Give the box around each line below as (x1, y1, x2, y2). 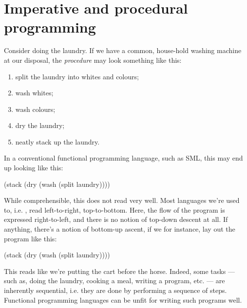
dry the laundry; (15, 120, 65, 130)
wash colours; (15, 104, 56, 114)
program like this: (4, 233, 57, 243)
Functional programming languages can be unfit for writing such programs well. (4, 294, 242, 305)
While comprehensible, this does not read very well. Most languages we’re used (4, 195, 240, 205)
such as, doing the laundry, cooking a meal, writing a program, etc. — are (4, 275, 225, 286)
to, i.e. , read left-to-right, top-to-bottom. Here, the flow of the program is (4, 204, 225, 215)
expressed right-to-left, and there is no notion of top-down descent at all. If (4, 214, 228, 224)
